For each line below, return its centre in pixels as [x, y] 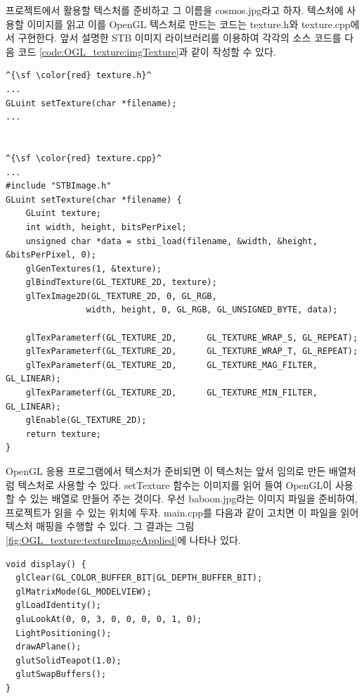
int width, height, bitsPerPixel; [106, 227]
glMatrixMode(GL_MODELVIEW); [84, 591]
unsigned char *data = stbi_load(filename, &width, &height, [171, 241]
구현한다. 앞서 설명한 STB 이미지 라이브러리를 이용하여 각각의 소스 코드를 [180, 38]
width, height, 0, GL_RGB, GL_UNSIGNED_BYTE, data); [212, 310]
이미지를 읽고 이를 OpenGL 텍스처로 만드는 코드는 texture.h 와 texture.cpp [189, 24]
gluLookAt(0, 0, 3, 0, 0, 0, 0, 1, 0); [109, 619]
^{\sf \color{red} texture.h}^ [79, 76]
